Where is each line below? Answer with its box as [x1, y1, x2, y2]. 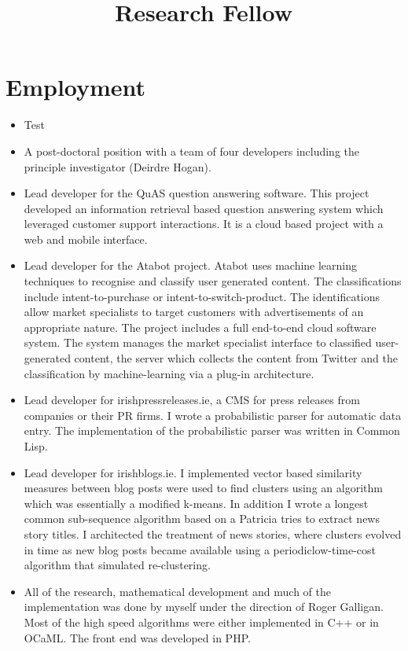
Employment [6, 71, 146, 103]
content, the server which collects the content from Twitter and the [74, 350, 398, 366]
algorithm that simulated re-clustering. [24, 557, 211, 573]
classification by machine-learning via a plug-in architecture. [24, 365, 314, 381]
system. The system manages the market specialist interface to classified [24, 334, 372, 351]
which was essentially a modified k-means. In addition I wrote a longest [24, 495, 369, 511]
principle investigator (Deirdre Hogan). [24, 158, 211, 175]
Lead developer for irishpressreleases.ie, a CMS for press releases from [24, 392, 360, 408]
